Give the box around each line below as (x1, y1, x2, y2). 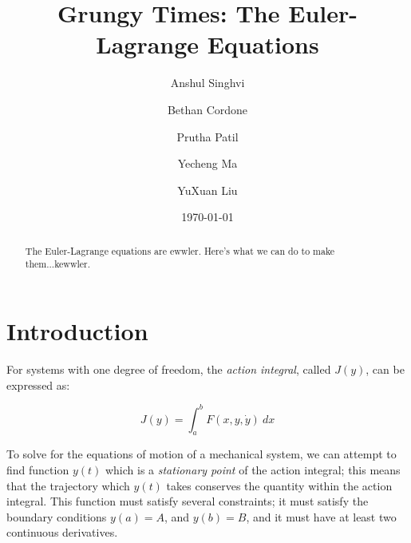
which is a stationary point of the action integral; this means (105, 462, 401, 478)
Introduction (6, 314, 148, 347)
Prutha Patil (176, 128, 239, 145)
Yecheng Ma (177, 155, 238, 172)
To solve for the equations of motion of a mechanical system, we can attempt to (6, 446, 397, 462)
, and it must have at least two (246, 508, 397, 525)
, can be (366, 360, 405, 377)
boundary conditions (6, 508, 107, 525)
